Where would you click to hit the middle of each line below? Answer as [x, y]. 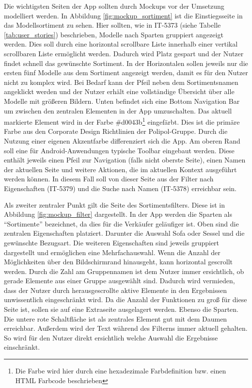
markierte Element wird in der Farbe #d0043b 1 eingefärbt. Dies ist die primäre [122, 121]
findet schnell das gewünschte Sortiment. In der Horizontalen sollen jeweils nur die [126, 63]
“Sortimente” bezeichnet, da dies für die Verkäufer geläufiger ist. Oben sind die [121, 223]
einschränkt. [22, 347]
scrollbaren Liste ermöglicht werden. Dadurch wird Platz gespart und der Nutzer [124, 53]
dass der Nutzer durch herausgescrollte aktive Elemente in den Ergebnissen [115, 290]
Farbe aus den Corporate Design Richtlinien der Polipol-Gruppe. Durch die [116, 131]
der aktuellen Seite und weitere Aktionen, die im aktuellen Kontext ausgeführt [120, 169]
